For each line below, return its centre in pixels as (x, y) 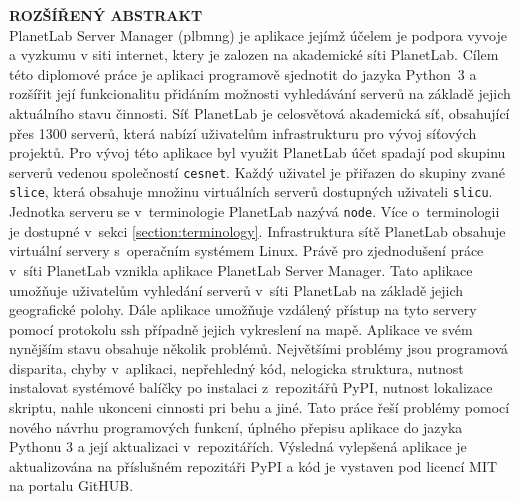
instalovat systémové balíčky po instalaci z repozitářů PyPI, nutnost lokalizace (251, 387)
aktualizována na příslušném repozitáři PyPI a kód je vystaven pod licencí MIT (253, 465)
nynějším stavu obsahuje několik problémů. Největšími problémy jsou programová (259, 348)
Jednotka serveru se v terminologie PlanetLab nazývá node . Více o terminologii (254, 211)
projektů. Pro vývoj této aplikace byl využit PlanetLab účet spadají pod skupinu (257, 152)
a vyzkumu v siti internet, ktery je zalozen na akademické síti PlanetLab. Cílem (254, 54)
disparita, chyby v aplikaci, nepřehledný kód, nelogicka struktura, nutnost (236, 367)
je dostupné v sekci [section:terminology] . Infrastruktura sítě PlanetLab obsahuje (257, 230)
